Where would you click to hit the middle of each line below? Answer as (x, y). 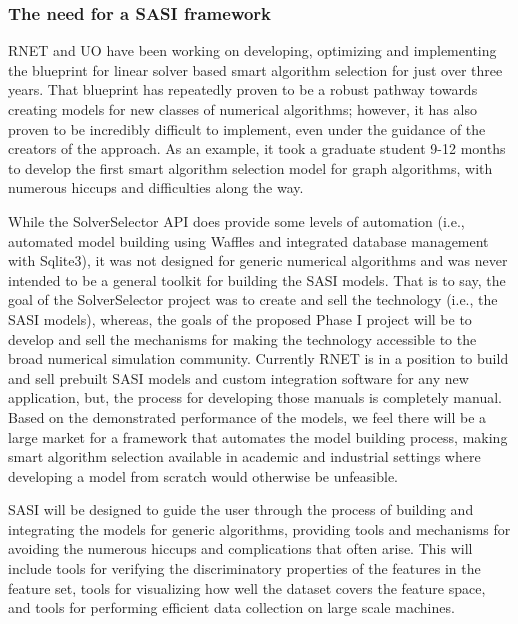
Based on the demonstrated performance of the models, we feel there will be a (247, 416)
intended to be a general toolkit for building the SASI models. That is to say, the (257, 279)
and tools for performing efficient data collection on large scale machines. (231, 607)
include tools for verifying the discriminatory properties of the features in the (244, 568)
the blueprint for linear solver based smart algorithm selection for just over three (255, 69)
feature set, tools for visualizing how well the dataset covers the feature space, (247, 587)
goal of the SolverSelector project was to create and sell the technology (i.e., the (253, 299)
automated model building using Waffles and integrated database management (248, 240)
